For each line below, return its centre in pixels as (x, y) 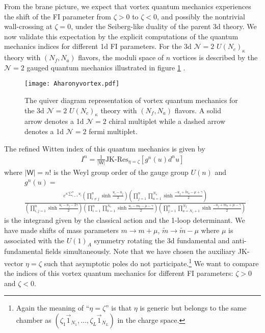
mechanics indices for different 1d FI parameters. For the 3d (98, 46)
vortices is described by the (215, 57)
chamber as (34, 319)
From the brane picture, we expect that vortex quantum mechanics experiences (128, 6)
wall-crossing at (28, 26)
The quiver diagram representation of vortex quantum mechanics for (131, 100)
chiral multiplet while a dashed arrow (167, 121)
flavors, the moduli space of (121, 57)
